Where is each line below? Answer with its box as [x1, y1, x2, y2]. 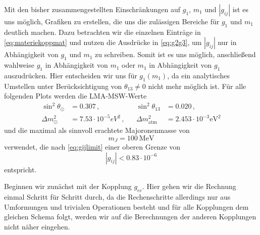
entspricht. [4, 164, 37, 174]
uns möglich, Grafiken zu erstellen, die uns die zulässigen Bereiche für [4, 16, 220, 26]
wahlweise [4, 60, 34, 70]
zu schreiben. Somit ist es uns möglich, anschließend [95, 49, 256, 60]
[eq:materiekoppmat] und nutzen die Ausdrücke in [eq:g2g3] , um [4, 37, 202, 48]
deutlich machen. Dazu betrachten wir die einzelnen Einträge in [4, 26, 201, 37]
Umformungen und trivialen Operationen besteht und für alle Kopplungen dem [4, 201, 249, 212]
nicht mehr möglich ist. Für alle [148, 80, 246, 91]
